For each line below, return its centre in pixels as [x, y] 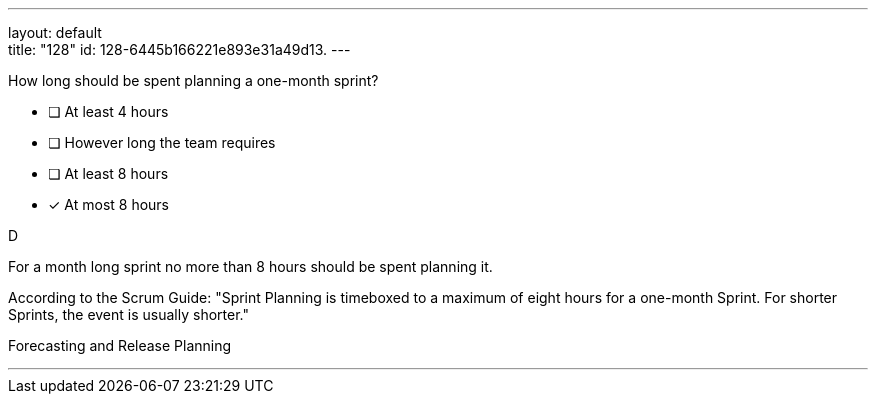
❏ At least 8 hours [108, 173]
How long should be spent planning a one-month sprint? [193, 80]
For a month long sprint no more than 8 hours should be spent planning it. [250, 266]
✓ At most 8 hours [108, 204]
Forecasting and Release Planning [120, 345]
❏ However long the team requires [162, 142]
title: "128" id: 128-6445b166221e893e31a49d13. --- [179, 49]
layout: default [55, 32]
